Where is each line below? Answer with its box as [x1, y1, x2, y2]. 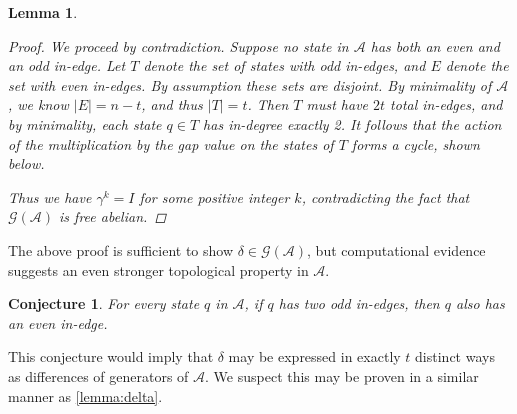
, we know [8, 94, 69, 115]
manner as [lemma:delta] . [8, 385, 163, 406]
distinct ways [415, 346, 495, 367]
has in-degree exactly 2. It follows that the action [203, 113, 502, 134]
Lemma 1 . [8, 2, 78, 22]
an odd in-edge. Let [8, 55, 126, 76]
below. [8, 153, 45, 174]
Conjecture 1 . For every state [8, 293, 200, 314]
